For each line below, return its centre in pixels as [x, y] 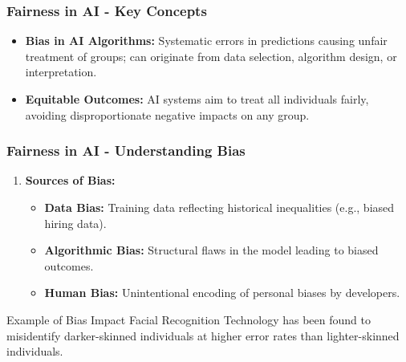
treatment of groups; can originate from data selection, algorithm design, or [211, 56]
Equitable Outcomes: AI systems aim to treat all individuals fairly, [197, 99]
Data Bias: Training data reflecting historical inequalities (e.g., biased [219, 207]
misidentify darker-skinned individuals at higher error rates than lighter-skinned [203, 335]
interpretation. [61, 72]
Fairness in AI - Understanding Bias [126, 150]
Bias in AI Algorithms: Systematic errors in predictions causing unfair [206, 41]
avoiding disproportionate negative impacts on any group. [167, 114]
